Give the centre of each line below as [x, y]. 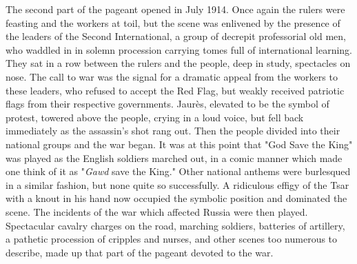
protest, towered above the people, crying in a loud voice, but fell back [155, 117]
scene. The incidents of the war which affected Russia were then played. [157, 211]
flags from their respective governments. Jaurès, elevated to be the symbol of [167, 104]
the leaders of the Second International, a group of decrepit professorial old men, [176, 36]
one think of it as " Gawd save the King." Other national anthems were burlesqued [178, 171]
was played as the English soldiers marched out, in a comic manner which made [174, 158]
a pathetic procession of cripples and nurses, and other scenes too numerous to [172, 239]
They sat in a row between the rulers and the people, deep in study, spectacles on [178, 63]
